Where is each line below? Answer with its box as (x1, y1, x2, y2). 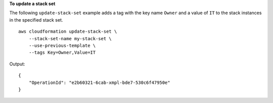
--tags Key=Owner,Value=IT (28, 50, 96, 55)
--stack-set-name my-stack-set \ (28, 36, 112, 41)
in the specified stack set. (9, 17, 63, 23)
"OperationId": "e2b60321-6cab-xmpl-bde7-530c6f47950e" (28, 79, 170, 85)
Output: (9, 61, 25, 67)
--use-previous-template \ (28, 43, 96, 48)
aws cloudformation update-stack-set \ (18, 29, 117, 35)
